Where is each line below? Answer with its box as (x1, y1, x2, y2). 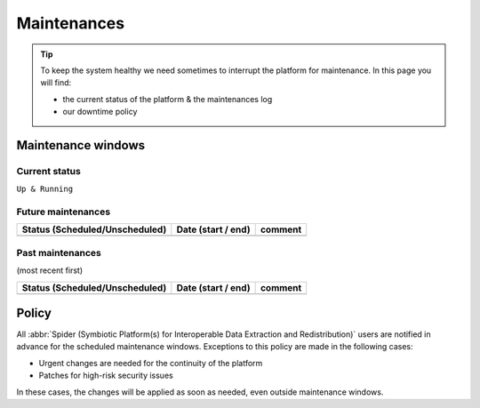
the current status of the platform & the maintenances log (62, 93, 273, 104)
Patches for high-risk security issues (38, 370, 173, 381)
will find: (40, 77, 72, 88)
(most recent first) (16, 265, 84, 276)
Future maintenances (16, 205, 111, 218)
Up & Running (16, 184, 74, 195)
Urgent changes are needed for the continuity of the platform (38, 357, 263, 368)
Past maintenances (16, 246, 101, 259)
